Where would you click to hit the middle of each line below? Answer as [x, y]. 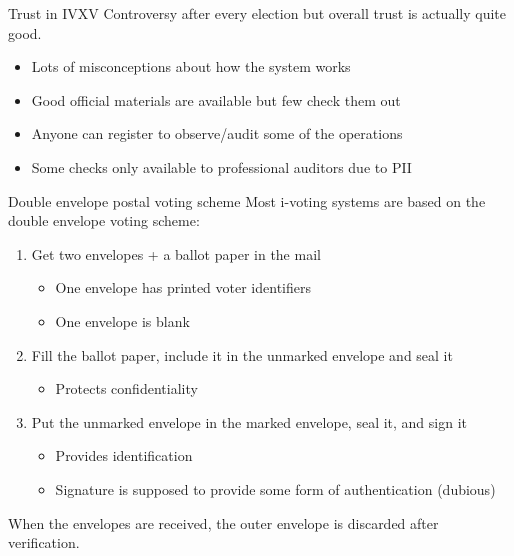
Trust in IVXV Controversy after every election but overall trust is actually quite [257, 13]
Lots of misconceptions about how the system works [191, 66]
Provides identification [124, 455]
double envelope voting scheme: [104, 220]
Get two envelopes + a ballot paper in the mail [176, 253]
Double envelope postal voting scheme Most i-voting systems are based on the [247, 200]
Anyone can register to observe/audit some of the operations [217, 133]
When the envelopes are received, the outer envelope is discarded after [223, 522]
